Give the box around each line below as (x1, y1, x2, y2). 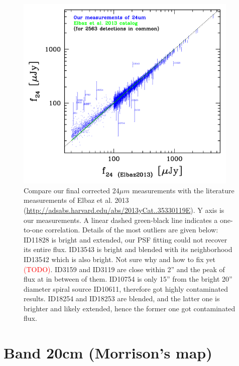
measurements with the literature (132, 185, 234, 195)
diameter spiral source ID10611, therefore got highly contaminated (24, 283, 228, 294)
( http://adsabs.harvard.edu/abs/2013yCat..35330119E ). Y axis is (24, 204, 224, 215)
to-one (24, 224, 43, 235)
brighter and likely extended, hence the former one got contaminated (24, 303, 235, 313)
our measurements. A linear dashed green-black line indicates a (24, 214, 218, 225)
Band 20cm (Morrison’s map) (4, 342, 212, 363)
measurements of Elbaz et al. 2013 (24, 195, 129, 205)
